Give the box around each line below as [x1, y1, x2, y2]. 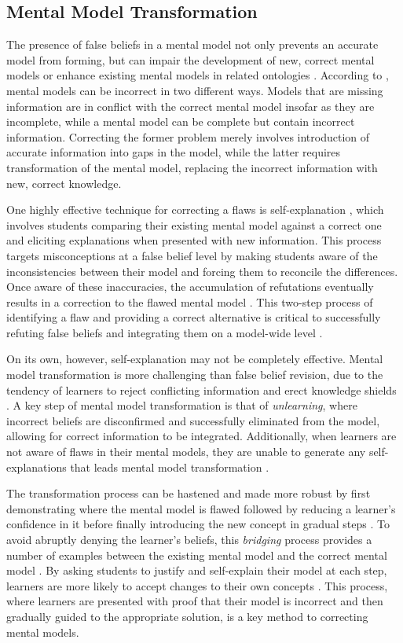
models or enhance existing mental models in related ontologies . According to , [6, 67, 389, 83]
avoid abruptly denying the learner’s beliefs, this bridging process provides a [6, 531, 372, 548]
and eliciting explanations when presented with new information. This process [6, 232, 382, 248]
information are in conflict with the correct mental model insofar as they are [6, 97, 375, 114]
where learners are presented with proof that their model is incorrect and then [6, 593, 383, 609]
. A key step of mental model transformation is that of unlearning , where [6, 397, 357, 413]
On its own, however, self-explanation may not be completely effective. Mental [6, 351, 383, 367]
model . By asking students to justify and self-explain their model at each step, [6, 562, 387, 579]
